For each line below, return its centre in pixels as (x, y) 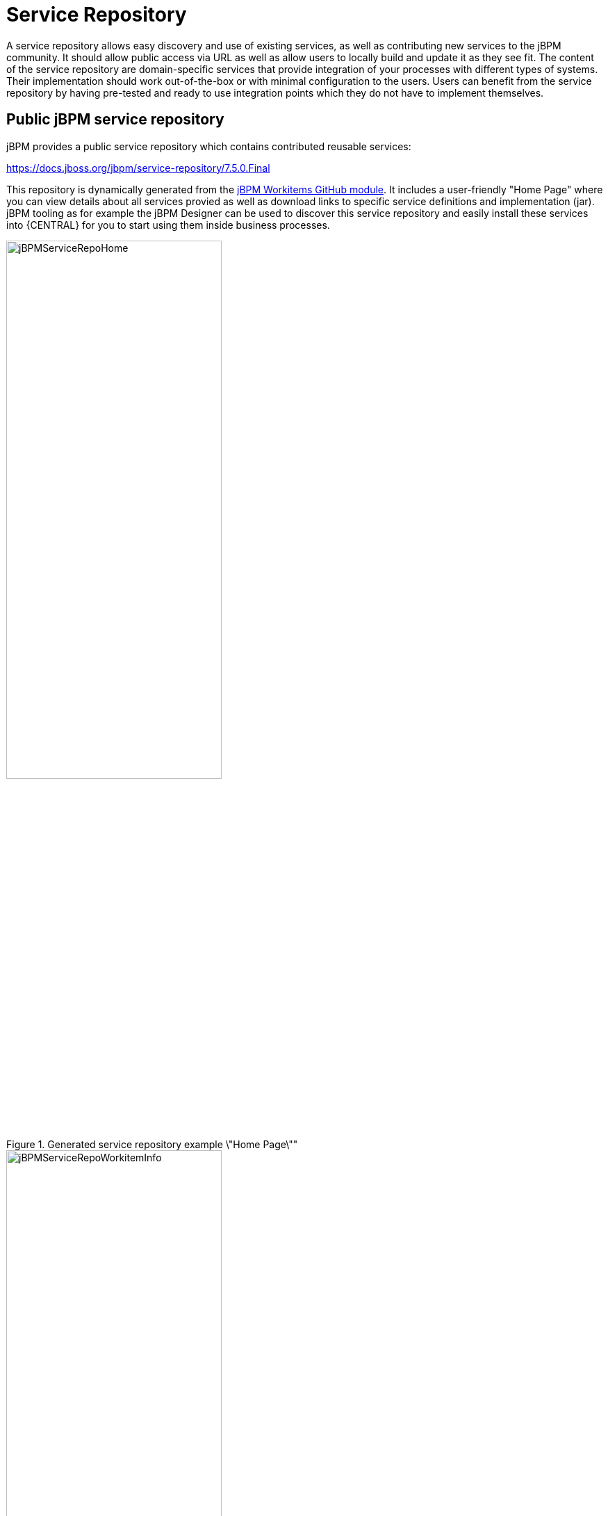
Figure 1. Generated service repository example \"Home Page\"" (152, 1144)
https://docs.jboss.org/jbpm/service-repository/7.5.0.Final (138, 168)
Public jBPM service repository (115, 120)
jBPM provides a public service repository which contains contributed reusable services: (209, 146)
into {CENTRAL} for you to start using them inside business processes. (168, 225)
